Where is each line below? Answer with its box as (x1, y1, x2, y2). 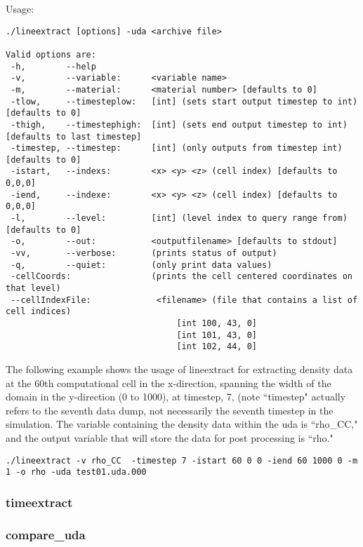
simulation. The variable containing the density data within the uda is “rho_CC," (6, 417, 358, 431)
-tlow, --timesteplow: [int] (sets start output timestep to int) (11, 96, 358, 107)
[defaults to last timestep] (6, 131, 142, 142)
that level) (6, 283, 61, 294)
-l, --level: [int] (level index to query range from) (11, 213, 348, 224)
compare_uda (6, 525, 86, 543)
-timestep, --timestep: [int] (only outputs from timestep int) (11, 143, 343, 154)
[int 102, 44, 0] (176, 342, 257, 352)
